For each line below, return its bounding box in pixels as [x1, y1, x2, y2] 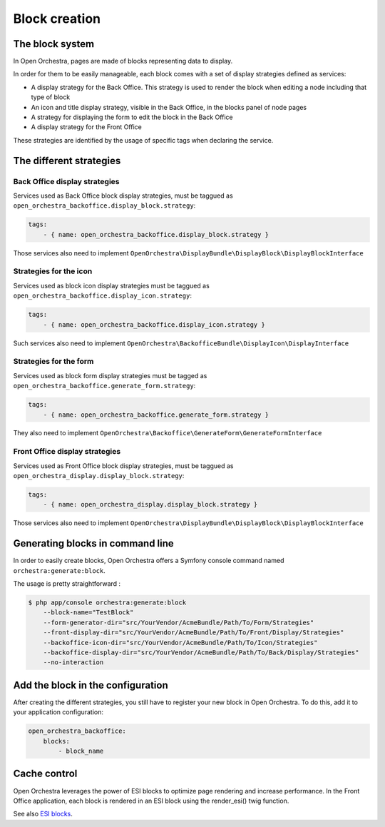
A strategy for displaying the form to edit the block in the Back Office [31, 113, 233, 121]
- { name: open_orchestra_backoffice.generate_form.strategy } [43, 410, 269, 419]
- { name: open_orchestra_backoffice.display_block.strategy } [43, 230, 269, 238]
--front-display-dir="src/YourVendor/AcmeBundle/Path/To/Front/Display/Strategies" [43, 629, 344, 636]
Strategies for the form [13, 357, 94, 367]
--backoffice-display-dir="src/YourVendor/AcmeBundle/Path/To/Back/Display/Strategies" [43, 649, 359, 656]
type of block [31, 93, 71, 101]
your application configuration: [13, 708, 103, 716]
